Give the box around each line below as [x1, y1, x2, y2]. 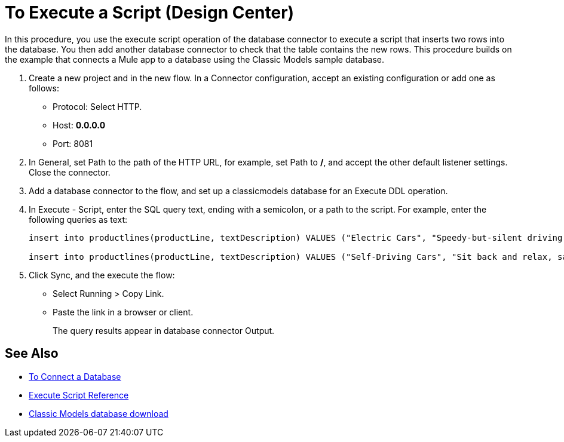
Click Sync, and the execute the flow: [29, 269, 175, 280]
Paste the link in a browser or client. [53, 306, 194, 317]
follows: [29, 82, 59, 93]
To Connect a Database [29, 371, 121, 382]
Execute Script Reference [29, 389, 129, 400]
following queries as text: [29, 214, 128, 225]
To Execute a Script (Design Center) [5, 2, 295, 23]
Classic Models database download [29, 408, 168, 419]
